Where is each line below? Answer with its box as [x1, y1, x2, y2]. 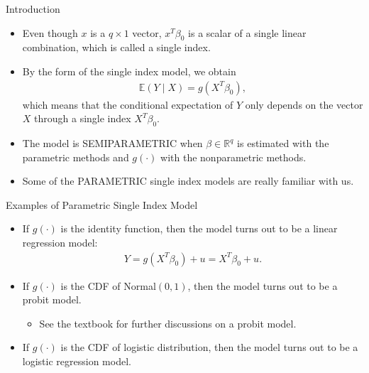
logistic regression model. [22, 353, 131, 368]
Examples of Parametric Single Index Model [6, 197, 198, 212]
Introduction [6, 1, 60, 16]
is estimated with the [237, 136, 329, 150]
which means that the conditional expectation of [22, 97, 233, 112]
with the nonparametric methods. [160, 149, 307, 164]
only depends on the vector [245, 97, 363, 112]
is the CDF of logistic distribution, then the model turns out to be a [60, 340, 358, 355]
